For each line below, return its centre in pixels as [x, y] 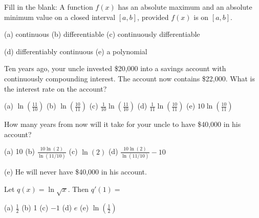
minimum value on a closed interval [60, 17]
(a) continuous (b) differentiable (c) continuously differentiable [102, 34]
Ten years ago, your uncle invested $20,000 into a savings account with [115, 68]
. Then [78, 189]
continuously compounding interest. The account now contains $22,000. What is [129, 78]
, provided [153, 17]
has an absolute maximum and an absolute [185, 7]
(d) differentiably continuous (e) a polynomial [76, 51]
